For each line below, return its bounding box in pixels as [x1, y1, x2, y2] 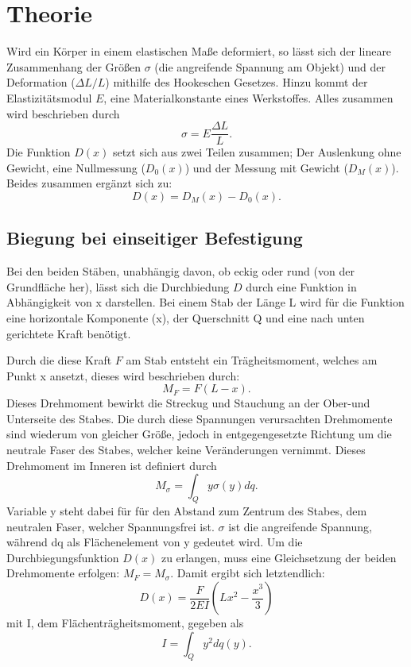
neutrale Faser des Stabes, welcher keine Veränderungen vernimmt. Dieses [6, 441, 366, 458]
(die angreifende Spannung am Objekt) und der [154, 58, 386, 75]
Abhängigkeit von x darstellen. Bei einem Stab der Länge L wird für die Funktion [6, 294, 405, 310]
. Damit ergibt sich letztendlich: [170, 565, 325, 581]
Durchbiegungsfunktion [6, 549, 119, 565]
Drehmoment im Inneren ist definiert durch [6, 457, 217, 473]
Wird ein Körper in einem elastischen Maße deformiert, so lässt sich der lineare [6, 43, 392, 60]
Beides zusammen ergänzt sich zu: [6, 175, 173, 191]
